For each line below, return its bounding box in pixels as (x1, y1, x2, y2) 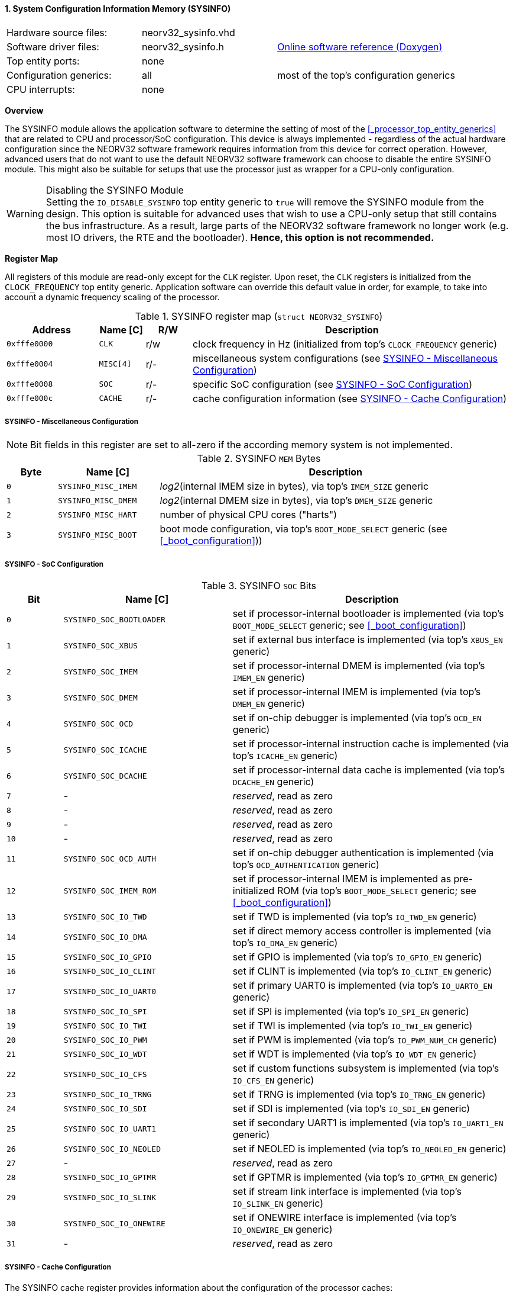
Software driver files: (7, 40, 99, 53)
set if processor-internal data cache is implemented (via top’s (232, 764, 505, 776)
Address (32, 323, 71, 336)
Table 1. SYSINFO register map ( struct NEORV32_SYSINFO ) (135, 310, 383, 322)
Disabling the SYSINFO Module (46, 184, 184, 196)
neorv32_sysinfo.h (142, 40, 224, 53)
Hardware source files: (7, 26, 108, 38)
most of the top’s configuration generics (277, 69, 455, 81)
